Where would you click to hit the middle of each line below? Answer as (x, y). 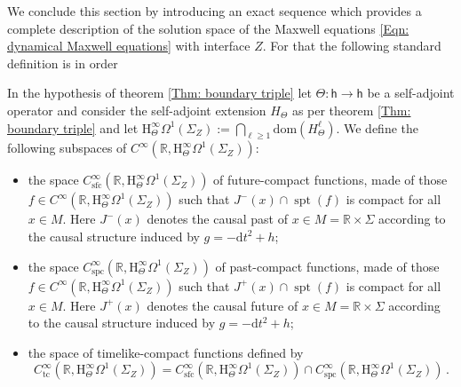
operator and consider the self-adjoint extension (137, 110)
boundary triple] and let (73, 127)
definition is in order (63, 63)
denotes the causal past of (217, 219)
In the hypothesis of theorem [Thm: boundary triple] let (159, 93)
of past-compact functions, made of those (327, 266)
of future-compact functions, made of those (330, 180)
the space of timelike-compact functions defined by (166, 352)
